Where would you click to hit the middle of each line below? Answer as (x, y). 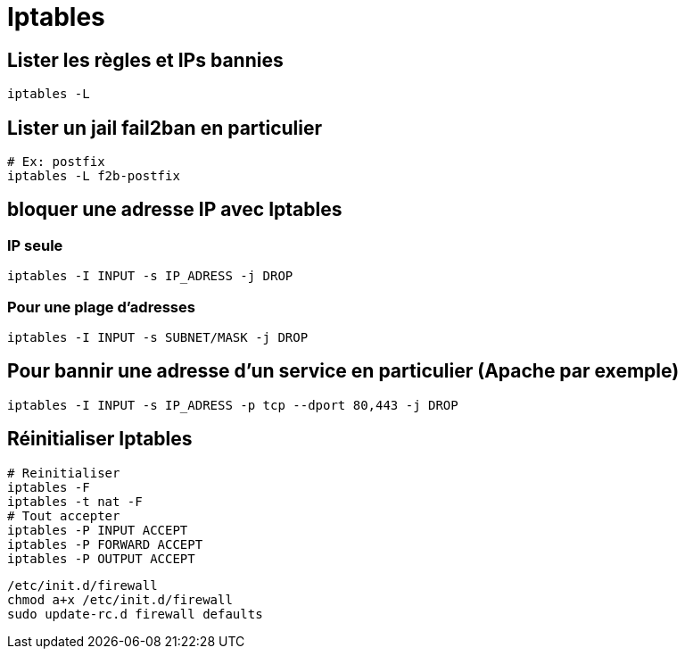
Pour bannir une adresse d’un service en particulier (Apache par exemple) (343, 371)
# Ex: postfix (56, 162)
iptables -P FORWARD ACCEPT (105, 544)
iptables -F (49, 487)
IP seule (35, 245)
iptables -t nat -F (75, 501)
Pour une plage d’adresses (101, 307)
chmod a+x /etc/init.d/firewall (120, 599)
